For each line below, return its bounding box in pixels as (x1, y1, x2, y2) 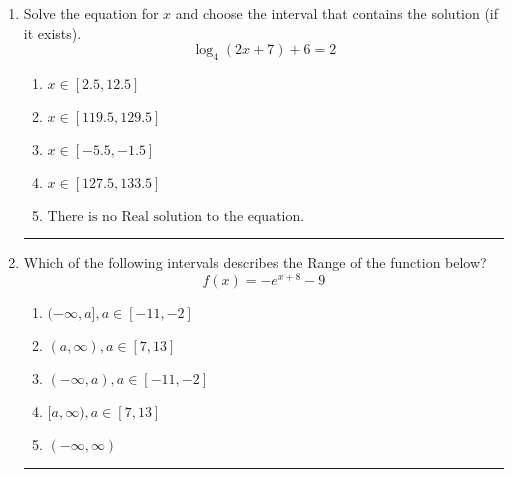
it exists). (23, 22, 82, 43)
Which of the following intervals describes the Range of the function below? (23, 251, 487, 272)
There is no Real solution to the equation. (47, 209, 305, 224)
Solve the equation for (23, 3, 159, 23)
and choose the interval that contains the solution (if (175, 3, 499, 23)
